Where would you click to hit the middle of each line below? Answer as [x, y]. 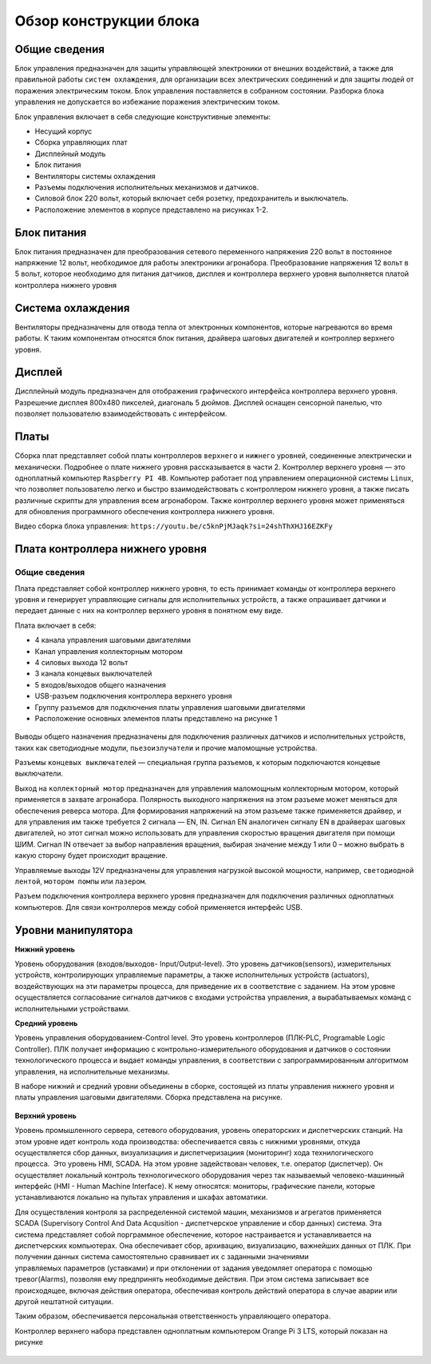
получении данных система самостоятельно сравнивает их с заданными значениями [162, 1257]
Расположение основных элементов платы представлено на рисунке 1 [156, 718]
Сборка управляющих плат [81, 142]
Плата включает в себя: [55, 625]
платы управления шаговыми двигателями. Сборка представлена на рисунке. [148, 1097]
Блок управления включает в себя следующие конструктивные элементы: [143, 117]
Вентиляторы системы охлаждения [95, 176]
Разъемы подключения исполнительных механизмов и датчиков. [147, 187]
